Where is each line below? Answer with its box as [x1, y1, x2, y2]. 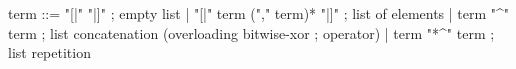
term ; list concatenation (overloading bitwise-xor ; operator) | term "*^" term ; [8, 22, 495, 43]
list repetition [8, 42, 91, 63]
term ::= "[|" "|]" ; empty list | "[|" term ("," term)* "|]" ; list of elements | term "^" [8, 3, 510, 23]
